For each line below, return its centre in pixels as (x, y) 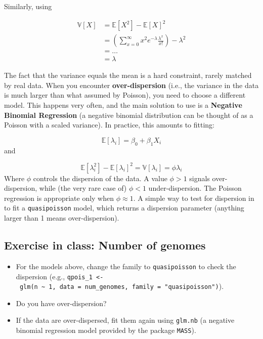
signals (200, 178)
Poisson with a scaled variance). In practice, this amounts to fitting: (109, 125)
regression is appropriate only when (59, 198)
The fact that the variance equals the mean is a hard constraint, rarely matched (128, 75)
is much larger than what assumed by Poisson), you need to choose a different (125, 95)
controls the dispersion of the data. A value (100, 178)
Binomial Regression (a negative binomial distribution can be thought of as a (129, 115)
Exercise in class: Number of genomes (105, 245)
